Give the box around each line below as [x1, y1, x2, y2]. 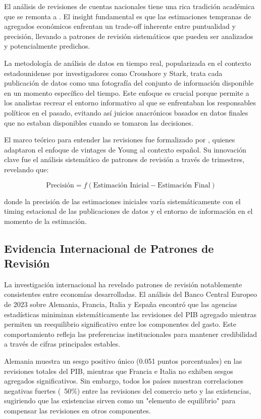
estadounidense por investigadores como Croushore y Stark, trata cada [4, 67, 223, 78]
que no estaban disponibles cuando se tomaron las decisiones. [4, 117, 193, 128]
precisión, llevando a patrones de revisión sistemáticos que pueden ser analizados [4, 30, 253, 41]
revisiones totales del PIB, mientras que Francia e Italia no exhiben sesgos [4, 365, 233, 376]
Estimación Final [158, 181, 211, 189]
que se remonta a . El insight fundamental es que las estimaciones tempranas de [4, 11, 251, 21]
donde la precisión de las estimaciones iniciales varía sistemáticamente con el [4, 196, 241, 206]
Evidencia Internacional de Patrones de [4, 240, 214, 256]
